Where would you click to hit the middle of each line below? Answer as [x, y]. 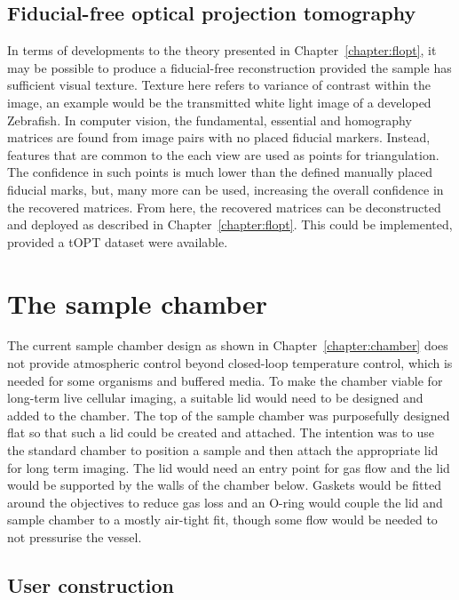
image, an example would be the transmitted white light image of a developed [219, 102]
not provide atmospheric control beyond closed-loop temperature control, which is [230, 363]
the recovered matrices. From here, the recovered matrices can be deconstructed [224, 207]
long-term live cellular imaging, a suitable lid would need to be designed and [215, 398]
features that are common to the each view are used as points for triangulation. [223, 154]
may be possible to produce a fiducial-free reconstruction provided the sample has [229, 67]
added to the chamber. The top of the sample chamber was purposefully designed [229, 415]
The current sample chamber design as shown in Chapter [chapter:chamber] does [228, 345]
